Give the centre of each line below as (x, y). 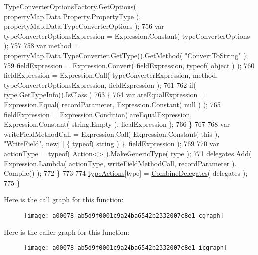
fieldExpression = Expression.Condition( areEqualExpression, (98, 114)
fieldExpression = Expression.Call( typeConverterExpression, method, (111, 75)
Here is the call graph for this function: (64, 199)
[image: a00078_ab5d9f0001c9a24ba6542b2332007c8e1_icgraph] (126, 248)
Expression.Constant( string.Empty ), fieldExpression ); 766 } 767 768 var (117, 124)
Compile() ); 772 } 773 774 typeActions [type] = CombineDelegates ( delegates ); (126, 173)
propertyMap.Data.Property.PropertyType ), (73, 16)
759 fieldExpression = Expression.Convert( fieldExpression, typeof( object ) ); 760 (129, 65)
